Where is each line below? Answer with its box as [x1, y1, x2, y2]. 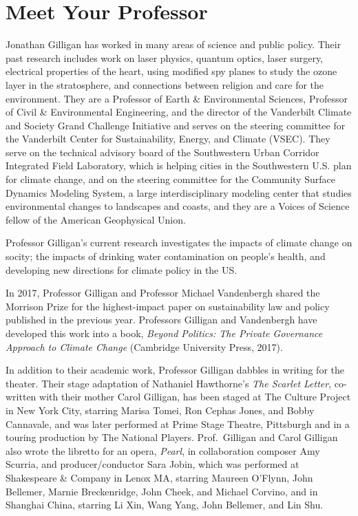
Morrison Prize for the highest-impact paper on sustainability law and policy [6, 299, 330, 313]
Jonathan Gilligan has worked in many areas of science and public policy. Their [6, 37, 341, 52]
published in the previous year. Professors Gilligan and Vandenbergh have [6, 312, 317, 327]
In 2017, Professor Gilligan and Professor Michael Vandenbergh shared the [6, 286, 320, 300]
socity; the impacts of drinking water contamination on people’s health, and [6, 249, 326, 264]
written [6, 389, 36, 404]
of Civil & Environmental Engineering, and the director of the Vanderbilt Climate [6, 105, 352, 119]
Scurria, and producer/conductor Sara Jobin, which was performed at [6, 457, 299, 471]
